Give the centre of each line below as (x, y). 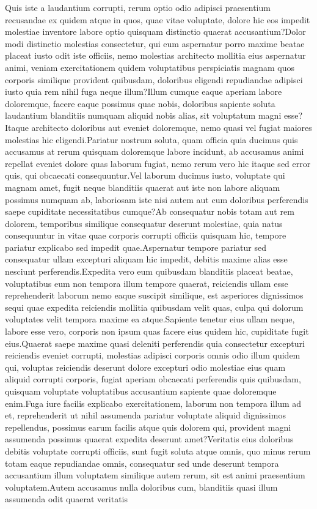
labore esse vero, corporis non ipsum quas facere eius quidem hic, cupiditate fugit (157, 331)
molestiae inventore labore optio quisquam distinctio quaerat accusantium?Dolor (155, 32)
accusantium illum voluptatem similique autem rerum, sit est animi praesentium (155, 475)
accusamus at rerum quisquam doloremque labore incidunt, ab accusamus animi (155, 151)
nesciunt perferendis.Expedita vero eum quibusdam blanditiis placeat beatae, (149, 271)
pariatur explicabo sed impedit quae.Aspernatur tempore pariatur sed (136, 247)
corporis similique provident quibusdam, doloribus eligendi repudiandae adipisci (154, 79)
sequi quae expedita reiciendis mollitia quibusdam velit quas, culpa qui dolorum (154, 307)
